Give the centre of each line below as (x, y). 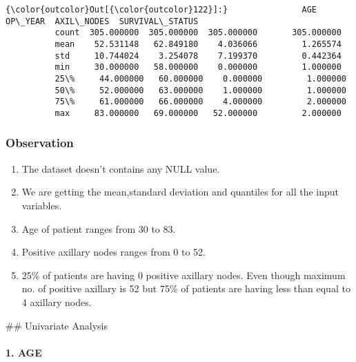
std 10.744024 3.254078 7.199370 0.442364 (198, 56)
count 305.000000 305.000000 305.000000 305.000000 (198, 33)
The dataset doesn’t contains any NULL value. (121, 168)
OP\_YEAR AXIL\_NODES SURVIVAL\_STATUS (102, 21)
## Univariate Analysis (57, 325)
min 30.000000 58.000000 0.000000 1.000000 (198, 67)
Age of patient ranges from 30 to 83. (99, 228)
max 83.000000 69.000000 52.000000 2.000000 (198, 113)
